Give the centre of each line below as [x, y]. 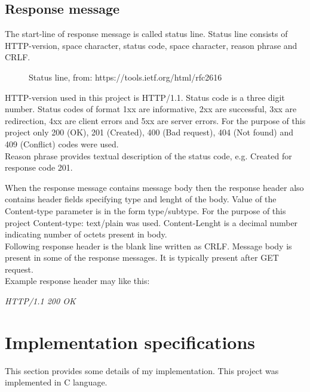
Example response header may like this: [77, 281]
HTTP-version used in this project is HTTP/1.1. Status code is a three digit [145, 97]
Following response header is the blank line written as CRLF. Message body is [148, 246]
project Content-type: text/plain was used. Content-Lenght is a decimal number [151, 222]
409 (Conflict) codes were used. [62, 143]
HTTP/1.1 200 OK [40, 301]
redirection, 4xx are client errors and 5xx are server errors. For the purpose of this [155, 120]
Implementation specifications [130, 342]
